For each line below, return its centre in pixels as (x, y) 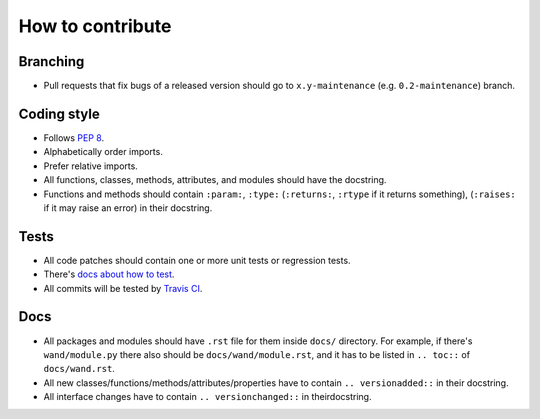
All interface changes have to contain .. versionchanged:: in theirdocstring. (207, 397)
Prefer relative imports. (91, 166)
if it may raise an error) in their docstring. (128, 207)
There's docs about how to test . (109, 274)
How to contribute (95, 26)
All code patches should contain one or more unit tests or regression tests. (197, 260)
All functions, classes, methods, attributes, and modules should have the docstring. (215, 180)
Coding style (59, 113)
